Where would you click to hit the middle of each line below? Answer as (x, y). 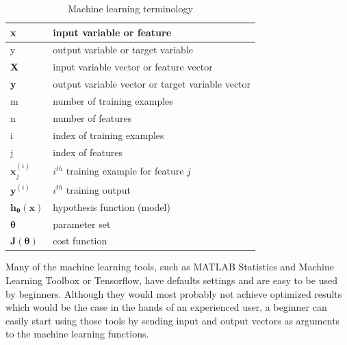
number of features (92, 117)
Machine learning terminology (130, 8)
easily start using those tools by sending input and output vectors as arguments (173, 320)
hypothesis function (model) (112, 206)
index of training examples (108, 135)
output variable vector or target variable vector (152, 84)
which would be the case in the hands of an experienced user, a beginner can (166, 307)
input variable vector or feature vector (133, 67)
